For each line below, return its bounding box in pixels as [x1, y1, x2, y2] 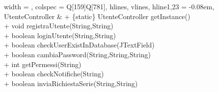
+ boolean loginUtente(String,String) [4, 30, 116, 40]
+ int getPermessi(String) [4, 59, 82, 69]
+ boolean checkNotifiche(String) [4, 69, 104, 79]
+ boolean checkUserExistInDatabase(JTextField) [4, 40, 155, 50]
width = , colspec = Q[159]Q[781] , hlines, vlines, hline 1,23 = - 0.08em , [4, 1, 215, 11]
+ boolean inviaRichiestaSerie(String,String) [4, 78, 138, 88]
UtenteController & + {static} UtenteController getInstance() [4, 11, 191, 21]
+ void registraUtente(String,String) [4, 21, 113, 31]
